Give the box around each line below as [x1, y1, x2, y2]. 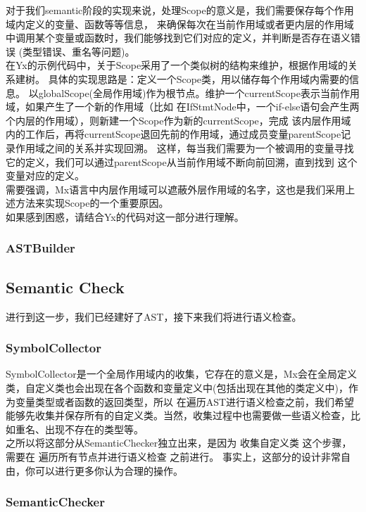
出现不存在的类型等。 [44, 421, 144, 436]
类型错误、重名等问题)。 [23, 44, 135, 58]
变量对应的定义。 [6, 168, 84, 183]
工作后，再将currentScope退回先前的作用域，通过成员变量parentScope [25, 127, 341, 141]
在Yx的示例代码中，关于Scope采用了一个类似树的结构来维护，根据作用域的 [6, 58, 348, 72]
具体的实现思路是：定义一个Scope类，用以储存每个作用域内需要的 [48, 71, 350, 86]
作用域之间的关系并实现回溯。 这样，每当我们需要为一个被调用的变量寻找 [15, 140, 354, 155]
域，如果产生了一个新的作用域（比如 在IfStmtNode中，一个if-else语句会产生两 [6, 99, 360, 114]
